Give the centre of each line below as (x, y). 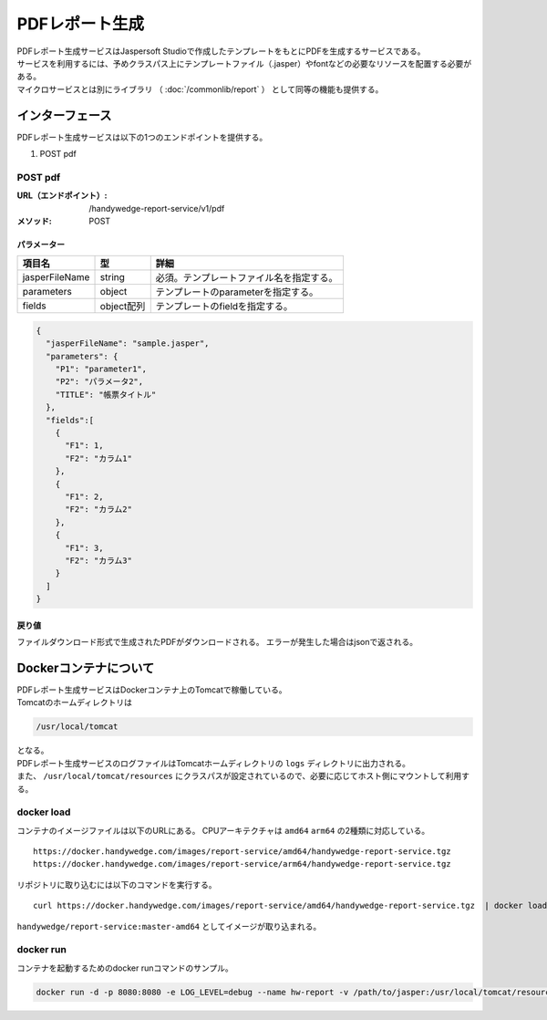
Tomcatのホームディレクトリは (74, 703)
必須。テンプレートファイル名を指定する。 (247, 278)
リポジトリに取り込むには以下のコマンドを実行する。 (117, 884)
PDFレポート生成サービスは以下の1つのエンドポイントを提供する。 (142, 137)
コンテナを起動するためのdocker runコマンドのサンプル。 (125, 968)
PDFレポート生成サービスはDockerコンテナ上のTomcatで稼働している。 (152, 690)
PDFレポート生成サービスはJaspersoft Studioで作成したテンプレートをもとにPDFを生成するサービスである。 (221, 51)
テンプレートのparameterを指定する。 (237, 292)
